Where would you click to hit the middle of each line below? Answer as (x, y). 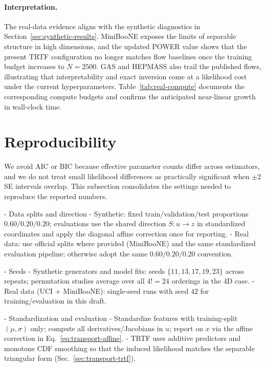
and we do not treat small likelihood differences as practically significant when (127, 176)
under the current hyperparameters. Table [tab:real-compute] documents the (124, 86)
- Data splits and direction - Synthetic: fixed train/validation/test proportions (126, 213)
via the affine (233, 328)
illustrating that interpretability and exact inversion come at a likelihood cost (126, 76)
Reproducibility (60, 142)
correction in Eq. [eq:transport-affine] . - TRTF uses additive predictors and (123, 338)
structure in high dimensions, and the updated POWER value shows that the (126, 46)
